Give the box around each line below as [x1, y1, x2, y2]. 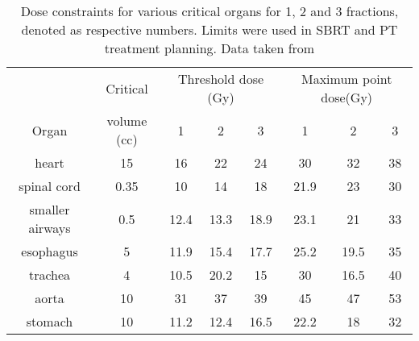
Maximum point [301, 69, 392, 88]
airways [28, 218, 71, 237]
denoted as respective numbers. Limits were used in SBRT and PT [21, 20, 398, 39]
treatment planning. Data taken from [104, 39, 315, 57]
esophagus [21, 242, 78, 260]
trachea [28, 265, 71, 284]
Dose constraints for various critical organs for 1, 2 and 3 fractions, [20, 2, 399, 20]
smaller [29, 200, 70, 218]
